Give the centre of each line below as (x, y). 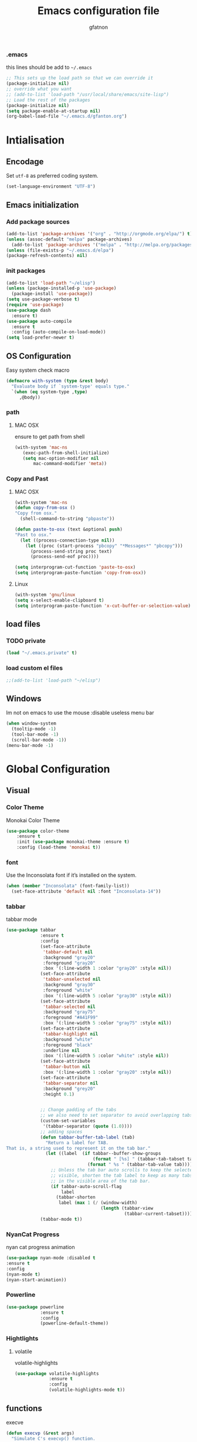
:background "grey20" (69, 1089)
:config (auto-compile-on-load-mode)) (59, 332)
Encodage (25, 161)
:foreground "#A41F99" (71, 1018)
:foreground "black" (68, 1045)
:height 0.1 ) (59, 1094)
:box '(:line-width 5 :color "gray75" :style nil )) (107, 1023)
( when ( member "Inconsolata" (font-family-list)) (68, 886)
